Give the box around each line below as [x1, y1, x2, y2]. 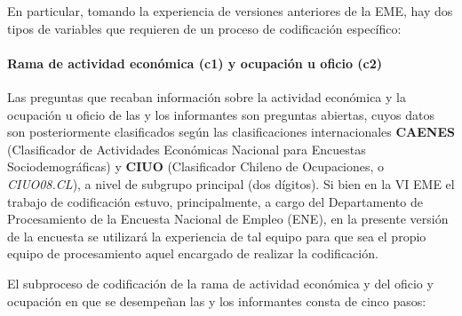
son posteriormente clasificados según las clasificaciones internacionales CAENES [7, 122, 455, 141]
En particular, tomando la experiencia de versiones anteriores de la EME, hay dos [7, 2, 453, 20]
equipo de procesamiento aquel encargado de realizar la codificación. [7, 244, 378, 263]
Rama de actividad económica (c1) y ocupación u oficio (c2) [7, 53, 383, 72]
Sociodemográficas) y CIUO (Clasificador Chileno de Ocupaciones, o [7, 157, 385, 176]
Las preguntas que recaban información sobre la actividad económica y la [7, 87, 406, 106]
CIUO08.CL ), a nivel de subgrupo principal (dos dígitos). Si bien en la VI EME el [7, 174, 455, 193]
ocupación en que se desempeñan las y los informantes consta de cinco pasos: [7, 291, 426, 310]
